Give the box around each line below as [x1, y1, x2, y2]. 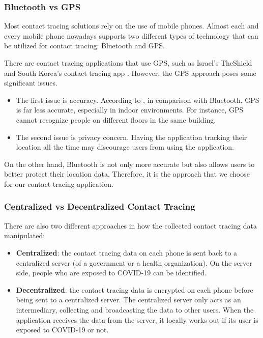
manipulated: [4, 230, 45, 241]
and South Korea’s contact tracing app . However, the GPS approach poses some [4, 67, 256, 78]
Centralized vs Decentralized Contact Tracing [4, 200, 195, 213]
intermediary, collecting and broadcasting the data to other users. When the [16, 304, 254, 315]
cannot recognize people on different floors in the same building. [16, 114, 216, 125]
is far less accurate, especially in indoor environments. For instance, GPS [16, 104, 244, 115]
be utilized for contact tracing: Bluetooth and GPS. [4, 40, 165, 51]
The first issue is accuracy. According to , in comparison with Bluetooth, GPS [16, 94, 259, 105]
